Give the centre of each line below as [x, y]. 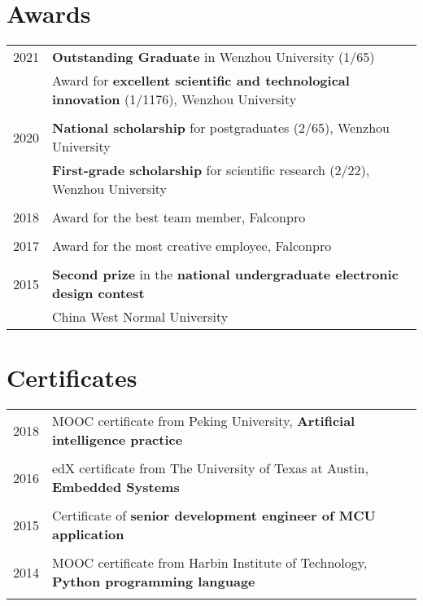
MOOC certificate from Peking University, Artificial [204, 421]
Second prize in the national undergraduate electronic [225, 274]
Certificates [72, 378]
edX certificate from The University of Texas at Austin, [210, 468]
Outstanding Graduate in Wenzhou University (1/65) [214, 57]
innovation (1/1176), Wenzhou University [174, 99]
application [88, 534]
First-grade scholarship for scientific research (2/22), [211, 170]
